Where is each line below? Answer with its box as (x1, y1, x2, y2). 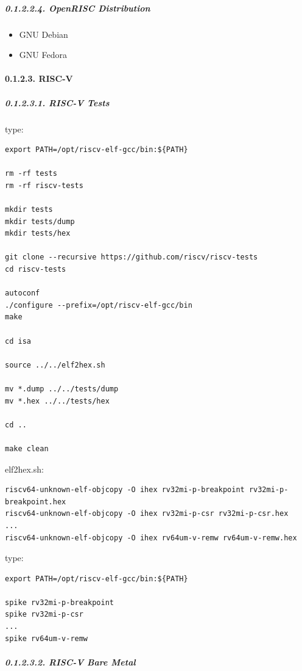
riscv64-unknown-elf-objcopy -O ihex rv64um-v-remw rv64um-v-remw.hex (5, 533, 297, 542)
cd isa (5, 336, 31, 346)
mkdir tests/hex (5, 229, 71, 238)
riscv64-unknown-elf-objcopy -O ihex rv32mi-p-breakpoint (5, 485, 245, 495)
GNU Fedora (19, 48, 67, 61)
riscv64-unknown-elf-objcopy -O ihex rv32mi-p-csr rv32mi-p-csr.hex (5, 509, 289, 518)
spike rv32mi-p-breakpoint (5, 598, 114, 607)
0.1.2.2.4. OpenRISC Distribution (5, 1, 150, 14)
